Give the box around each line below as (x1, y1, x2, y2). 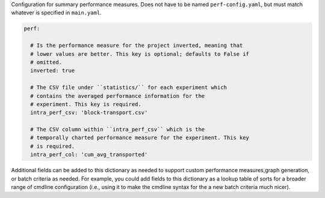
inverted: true (30, 67, 75, 74)
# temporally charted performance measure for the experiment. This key (30, 134, 250, 141)
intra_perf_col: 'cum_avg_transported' (30, 151, 148, 158)
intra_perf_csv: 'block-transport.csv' (30, 109, 148, 116)
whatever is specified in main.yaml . (11, 9, 102, 16)
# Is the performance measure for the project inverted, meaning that (30, 42, 243, 49)
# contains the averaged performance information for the (30, 92, 205, 99)
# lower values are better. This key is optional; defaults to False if (30, 50, 250, 57)
